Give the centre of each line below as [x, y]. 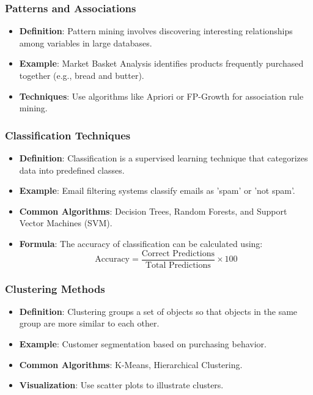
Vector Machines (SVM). [66, 223]
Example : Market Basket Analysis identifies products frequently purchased [161, 63]
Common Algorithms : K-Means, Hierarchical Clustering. [131, 364]
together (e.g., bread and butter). [82, 75]
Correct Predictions [178, 253]
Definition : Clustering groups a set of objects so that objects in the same [158, 311]
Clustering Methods [55, 288]
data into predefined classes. [72, 170]
